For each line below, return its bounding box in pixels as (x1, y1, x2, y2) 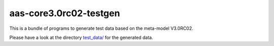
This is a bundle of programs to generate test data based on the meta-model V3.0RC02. (9, 25, 194, 31)
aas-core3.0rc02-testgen (9, 8, 120, 19)
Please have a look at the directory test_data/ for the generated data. (9, 34, 153, 40)
